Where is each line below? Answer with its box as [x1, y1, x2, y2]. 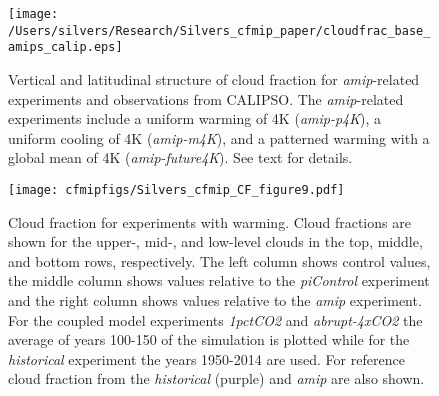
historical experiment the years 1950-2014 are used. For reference [8, 348, 405, 369]
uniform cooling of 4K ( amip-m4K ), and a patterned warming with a [8, 127, 430, 148]
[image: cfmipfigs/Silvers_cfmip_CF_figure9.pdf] [8, 182, 345, 197]
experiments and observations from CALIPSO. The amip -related [8, 88, 404, 109]
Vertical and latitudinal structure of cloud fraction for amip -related [8, 68, 420, 89]
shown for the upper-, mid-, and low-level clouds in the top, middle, [8, 231, 423, 252]
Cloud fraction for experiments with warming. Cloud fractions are [8, 211, 411, 232]
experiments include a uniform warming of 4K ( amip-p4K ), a [8, 108, 382, 129]
